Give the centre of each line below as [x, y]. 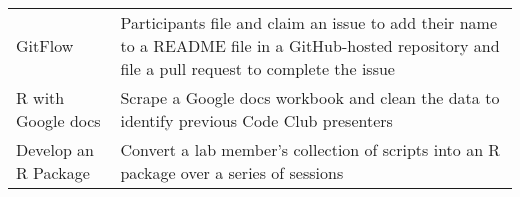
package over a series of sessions [232, 172]
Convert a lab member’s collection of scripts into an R [310, 149]
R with [40, 97]
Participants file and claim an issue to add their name [309, 22]
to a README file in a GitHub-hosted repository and [310, 45]
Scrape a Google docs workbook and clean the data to [310, 97]
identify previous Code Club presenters [256, 120]
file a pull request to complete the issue [257, 68]
